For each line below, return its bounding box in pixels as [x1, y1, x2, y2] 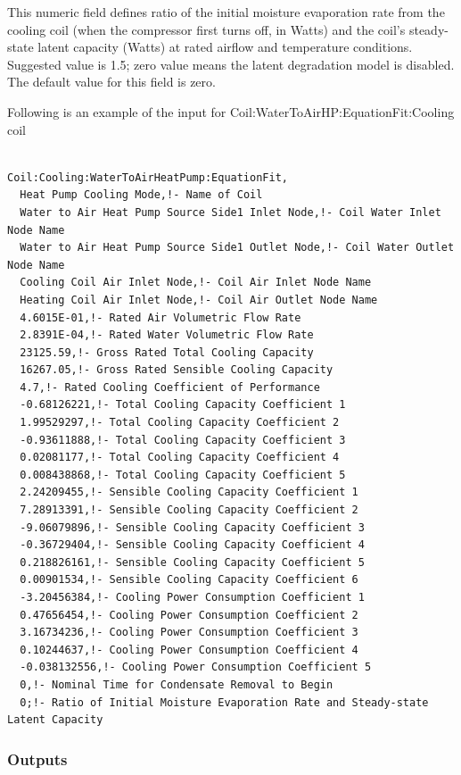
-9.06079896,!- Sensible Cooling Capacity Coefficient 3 [20, 521, 365, 534]
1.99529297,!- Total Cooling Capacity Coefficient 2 [20, 416, 340, 429]
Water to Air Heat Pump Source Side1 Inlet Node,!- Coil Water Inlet [20, 205, 441, 219]
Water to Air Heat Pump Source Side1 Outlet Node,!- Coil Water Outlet [20, 241, 455, 254]
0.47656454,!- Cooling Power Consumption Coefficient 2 [20, 608, 358, 621]
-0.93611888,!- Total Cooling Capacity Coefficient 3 [20, 433, 346, 446]
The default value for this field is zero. [7, 72, 216, 91]
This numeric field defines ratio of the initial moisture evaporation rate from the [7, 3, 445, 21]
